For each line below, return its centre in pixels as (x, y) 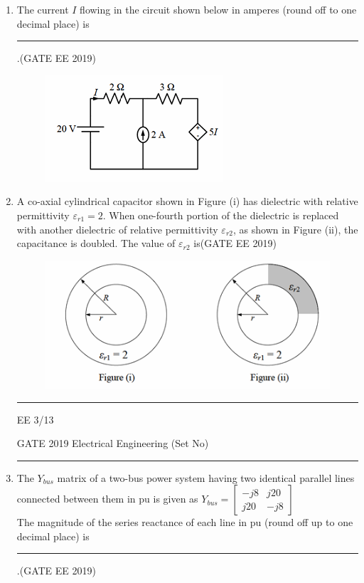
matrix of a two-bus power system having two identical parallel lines (206, 477)
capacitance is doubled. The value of (96, 243)
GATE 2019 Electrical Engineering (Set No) (113, 443)
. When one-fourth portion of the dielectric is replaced (221, 215)
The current (43, 9)
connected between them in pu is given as (107, 499)
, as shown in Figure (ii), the (296, 229)
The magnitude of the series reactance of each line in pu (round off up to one (185, 522)
